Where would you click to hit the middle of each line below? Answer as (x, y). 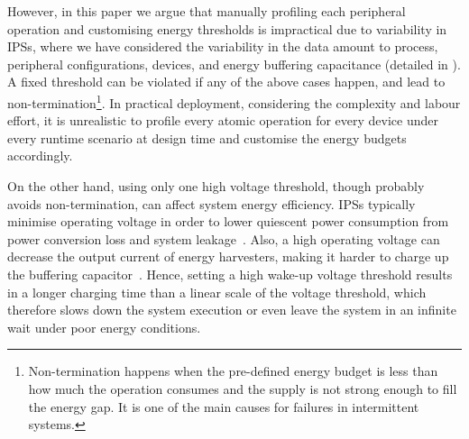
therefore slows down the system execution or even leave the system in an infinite (232, 310)
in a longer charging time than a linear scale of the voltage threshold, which (217, 292)
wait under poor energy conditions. (104, 327)
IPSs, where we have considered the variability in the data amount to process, (223, 46)
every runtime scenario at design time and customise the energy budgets (207, 137)
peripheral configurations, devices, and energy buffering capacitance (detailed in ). (234, 64)
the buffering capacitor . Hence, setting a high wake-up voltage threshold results (230, 274)
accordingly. (40, 155)
